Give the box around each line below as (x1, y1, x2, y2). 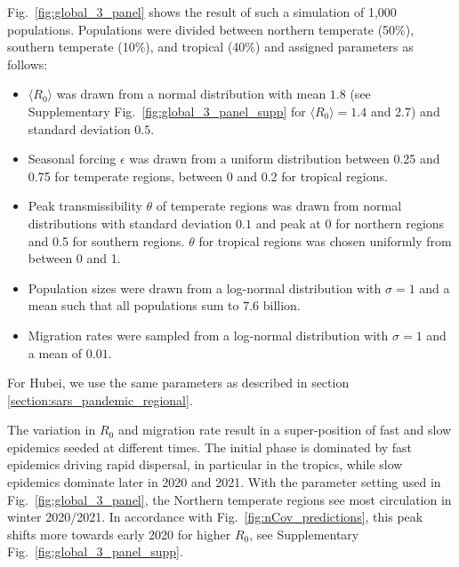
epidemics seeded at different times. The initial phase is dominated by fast (7, 437, 413, 456)
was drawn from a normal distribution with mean (56, 84, 326, 103)
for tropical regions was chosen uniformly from (198, 231, 452, 250)
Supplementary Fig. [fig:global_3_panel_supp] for (28, 101, 306, 120)
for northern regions (335, 213, 445, 232)
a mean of (28, 343, 83, 362)
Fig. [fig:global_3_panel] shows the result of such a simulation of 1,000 (7, 3, 397, 20)
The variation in (7, 420, 96, 439)
